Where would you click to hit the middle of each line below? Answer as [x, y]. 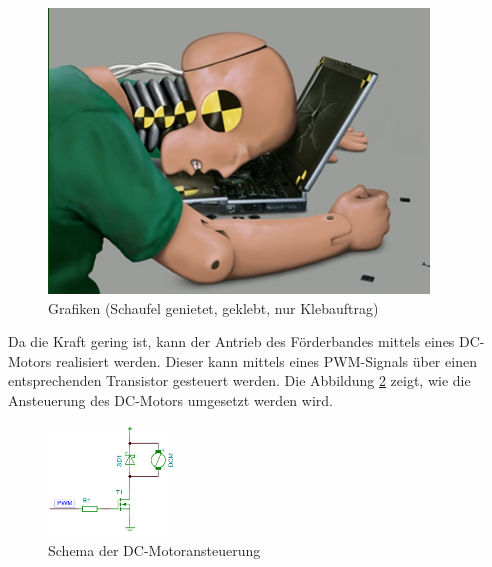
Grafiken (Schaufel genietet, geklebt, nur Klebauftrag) [213, 307]
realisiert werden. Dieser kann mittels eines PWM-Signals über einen [266, 360]
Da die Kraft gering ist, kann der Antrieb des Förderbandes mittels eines [231, 341]
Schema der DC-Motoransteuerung [154, 549]
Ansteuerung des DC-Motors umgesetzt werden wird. [170, 399]
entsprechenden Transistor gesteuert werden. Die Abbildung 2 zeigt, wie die [239, 380]
